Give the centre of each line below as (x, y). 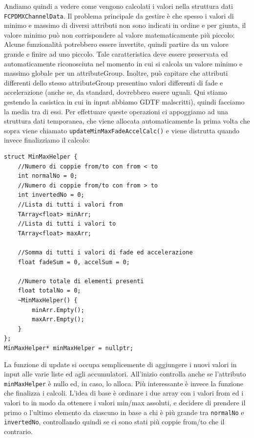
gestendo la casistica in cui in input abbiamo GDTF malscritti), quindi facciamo (124, 102)
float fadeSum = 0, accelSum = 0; (74, 262)
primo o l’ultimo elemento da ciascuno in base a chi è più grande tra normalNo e (124, 412)
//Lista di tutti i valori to (67, 224)
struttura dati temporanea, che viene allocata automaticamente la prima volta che (127, 121)
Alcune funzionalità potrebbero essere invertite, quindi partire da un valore (116, 44)
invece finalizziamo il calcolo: (47, 140)
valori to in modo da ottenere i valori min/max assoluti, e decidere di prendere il (125, 402)
